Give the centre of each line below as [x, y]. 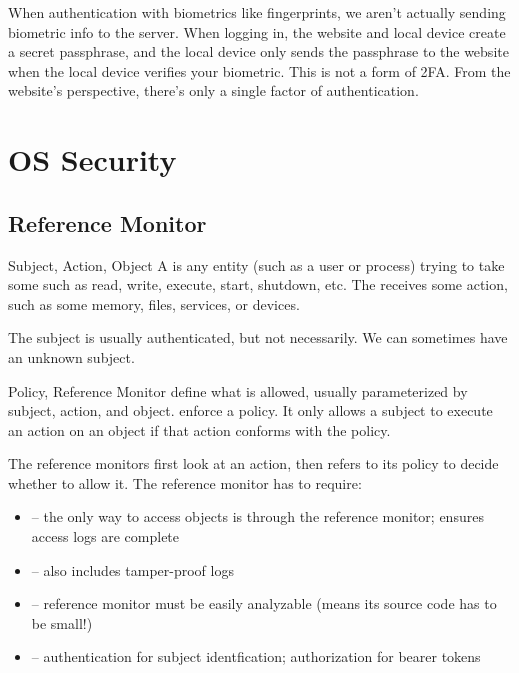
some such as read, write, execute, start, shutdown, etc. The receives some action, [258, 284]
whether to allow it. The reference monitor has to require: [185, 482]
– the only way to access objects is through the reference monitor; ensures [257, 516]
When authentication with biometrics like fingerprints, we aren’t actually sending [257, 12]
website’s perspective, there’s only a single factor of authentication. [213, 90]
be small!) [62, 622]
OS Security [92, 159]
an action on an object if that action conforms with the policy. [199, 429]
